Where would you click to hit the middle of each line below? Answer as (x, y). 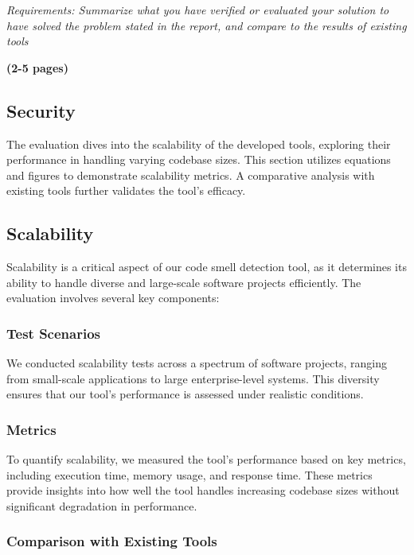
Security (41, 110)
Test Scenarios (53, 333)
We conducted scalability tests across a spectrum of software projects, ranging (197, 363)
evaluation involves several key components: (113, 298)
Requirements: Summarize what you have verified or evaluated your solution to (198, 10)
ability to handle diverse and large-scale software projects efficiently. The (184, 282)
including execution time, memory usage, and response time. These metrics (189, 474)
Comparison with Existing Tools (112, 541)
